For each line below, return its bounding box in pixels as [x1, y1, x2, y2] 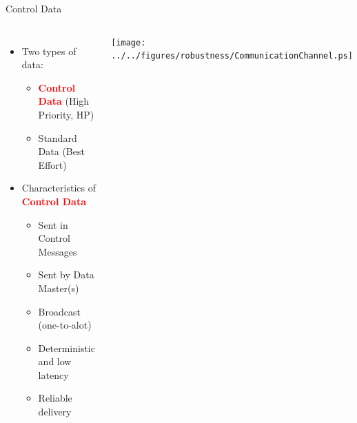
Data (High [38, 94, 90, 108]
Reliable [38, 391, 72, 405]
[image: [111, 37, 146, 48]
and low [38, 354, 72, 369]
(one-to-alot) [38, 318, 92, 332]
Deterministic [38, 340, 95, 355]
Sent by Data [38, 267, 94, 282]
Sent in [38, 217, 68, 231]
